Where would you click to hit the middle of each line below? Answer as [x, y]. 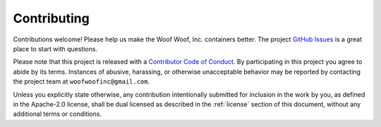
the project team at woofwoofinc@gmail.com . [81, 81]
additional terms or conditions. [58, 114]
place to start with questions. [55, 48]
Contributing [51, 18]
